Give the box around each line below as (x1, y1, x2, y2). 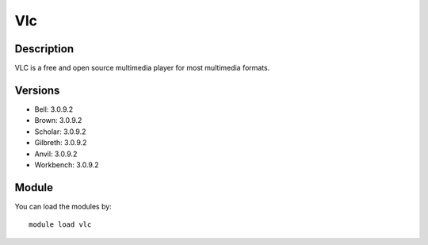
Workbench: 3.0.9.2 (34, 159, 99, 170)
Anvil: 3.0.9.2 (34, 149, 78, 159)
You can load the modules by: (14, 201, 113, 211)
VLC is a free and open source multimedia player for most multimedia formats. (14, 63, 270, 73)
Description (14, 42, 75, 56)
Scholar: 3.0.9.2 (34, 127, 86, 136)
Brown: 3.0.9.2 (34, 116, 82, 125)
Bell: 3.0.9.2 (34, 104, 74, 114)
